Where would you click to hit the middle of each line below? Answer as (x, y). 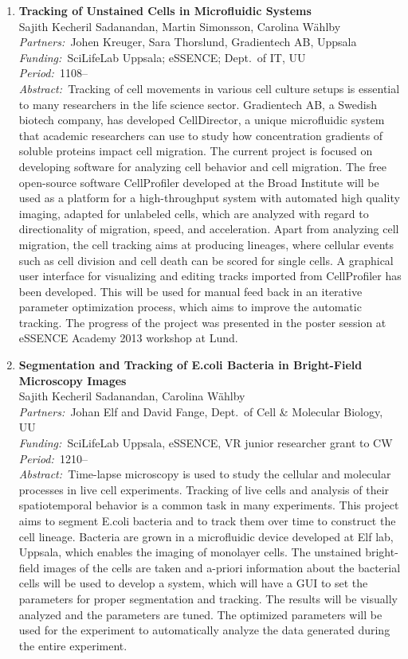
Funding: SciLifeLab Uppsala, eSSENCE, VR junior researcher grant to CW (206, 443)
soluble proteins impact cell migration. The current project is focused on (196, 151)
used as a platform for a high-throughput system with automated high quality (209, 198)
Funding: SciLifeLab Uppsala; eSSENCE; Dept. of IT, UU (162, 57)
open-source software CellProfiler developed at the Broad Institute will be (199, 182)
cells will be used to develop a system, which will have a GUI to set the (193, 583)
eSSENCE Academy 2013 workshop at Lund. (128, 338)
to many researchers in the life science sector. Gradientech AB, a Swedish (198, 104)
